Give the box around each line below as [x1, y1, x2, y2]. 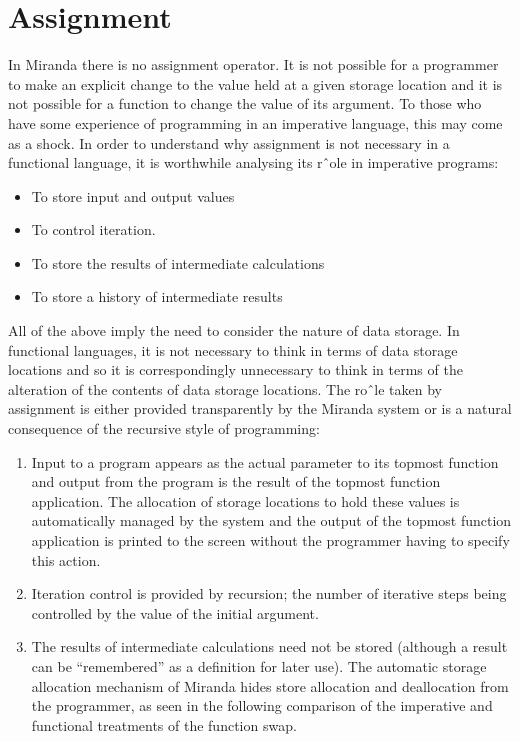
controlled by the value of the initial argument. [31, 602, 319, 623]
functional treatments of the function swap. [31, 714, 297, 735]
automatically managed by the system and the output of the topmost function [31, 510, 512, 531]
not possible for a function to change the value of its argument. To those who [8, 93, 482, 114]
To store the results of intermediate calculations [31, 252, 325, 273]
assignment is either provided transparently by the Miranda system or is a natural [8, 398, 512, 419]
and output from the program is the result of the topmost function [31, 471, 441, 492]
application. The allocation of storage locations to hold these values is [31, 490, 460, 511]
